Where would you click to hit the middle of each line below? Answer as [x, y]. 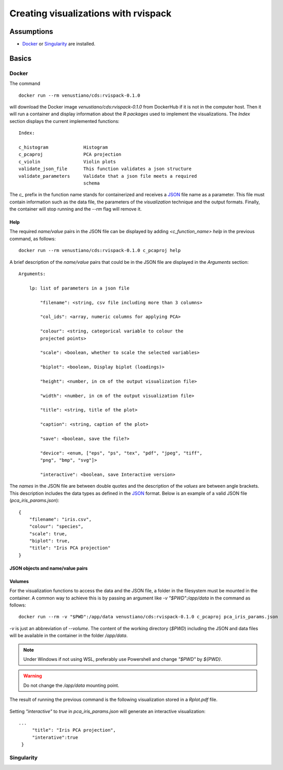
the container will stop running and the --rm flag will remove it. [76, 209]
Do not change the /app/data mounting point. [71, 685]
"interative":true [55, 737]
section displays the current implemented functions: [65, 121]
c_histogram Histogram [63, 147]
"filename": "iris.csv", [60, 519]
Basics [21, 58]
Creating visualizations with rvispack [90, 13]
